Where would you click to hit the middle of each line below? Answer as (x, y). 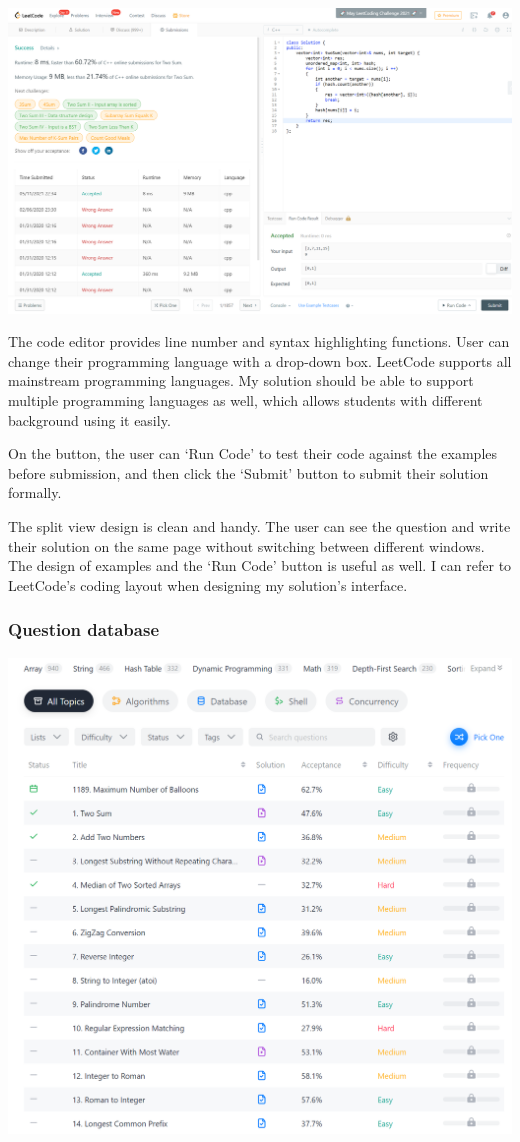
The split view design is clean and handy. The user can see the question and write (259, 525)
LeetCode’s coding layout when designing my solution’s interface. (208, 584)
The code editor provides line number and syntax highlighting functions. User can (259, 341)
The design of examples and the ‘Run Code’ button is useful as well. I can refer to (260, 565)
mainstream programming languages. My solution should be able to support (241, 380)
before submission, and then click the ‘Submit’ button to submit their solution (248, 472)
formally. (35, 492)
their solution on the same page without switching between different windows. (246, 545)
